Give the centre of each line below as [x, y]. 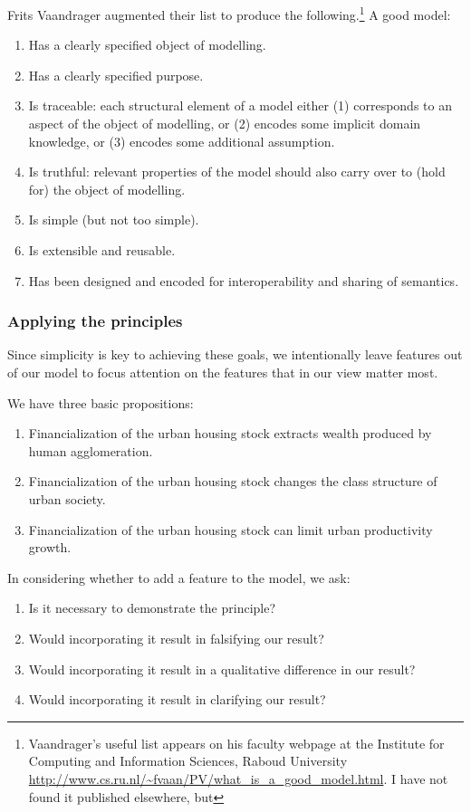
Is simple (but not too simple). [114, 220]
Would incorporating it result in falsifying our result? [176, 638]
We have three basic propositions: [101, 402]
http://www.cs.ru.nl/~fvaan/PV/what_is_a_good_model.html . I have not [238, 778]
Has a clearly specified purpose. [116, 75]
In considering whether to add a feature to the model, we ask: [179, 577]
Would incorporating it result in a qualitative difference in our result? [222, 669]
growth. [50, 547]
